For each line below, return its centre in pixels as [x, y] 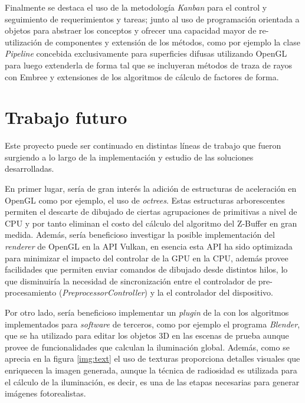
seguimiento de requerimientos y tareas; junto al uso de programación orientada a [152, 19]
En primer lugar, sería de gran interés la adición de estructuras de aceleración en [151, 189]
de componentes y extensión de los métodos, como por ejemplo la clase [172, 42]
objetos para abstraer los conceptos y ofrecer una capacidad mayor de [131, 30]
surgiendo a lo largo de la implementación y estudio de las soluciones [129, 157]
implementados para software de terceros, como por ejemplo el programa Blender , [152, 324]
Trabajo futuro [66, 117]
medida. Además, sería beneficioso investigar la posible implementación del [140, 235]
